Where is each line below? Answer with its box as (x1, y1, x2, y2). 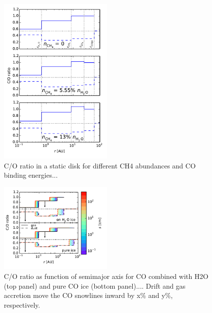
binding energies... (4, 170, 58, 180)
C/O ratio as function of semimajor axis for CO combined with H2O (4, 271, 209, 281)
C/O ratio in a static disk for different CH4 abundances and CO (4, 160, 196, 170)
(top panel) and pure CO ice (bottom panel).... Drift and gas (4, 280, 186, 291)
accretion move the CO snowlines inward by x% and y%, (4, 290, 173, 300)
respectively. (4, 299, 40, 310)
